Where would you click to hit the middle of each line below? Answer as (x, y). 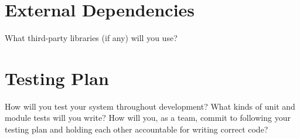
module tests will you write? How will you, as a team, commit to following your (148, 118)
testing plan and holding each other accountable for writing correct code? (137, 129)
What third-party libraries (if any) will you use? (91, 38)
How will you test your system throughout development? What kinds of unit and (150, 106)
